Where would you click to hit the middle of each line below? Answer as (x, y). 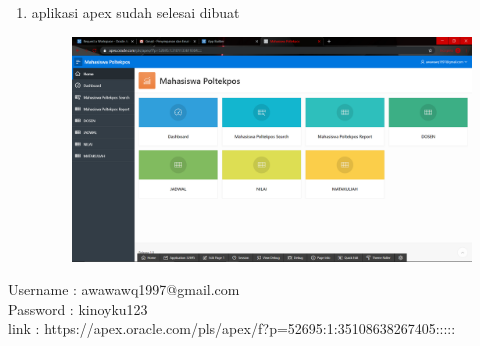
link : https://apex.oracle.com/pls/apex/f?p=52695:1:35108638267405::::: (232, 328)
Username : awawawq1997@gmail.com (124, 289)
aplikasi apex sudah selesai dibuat (135, 12)
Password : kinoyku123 (78, 308)
